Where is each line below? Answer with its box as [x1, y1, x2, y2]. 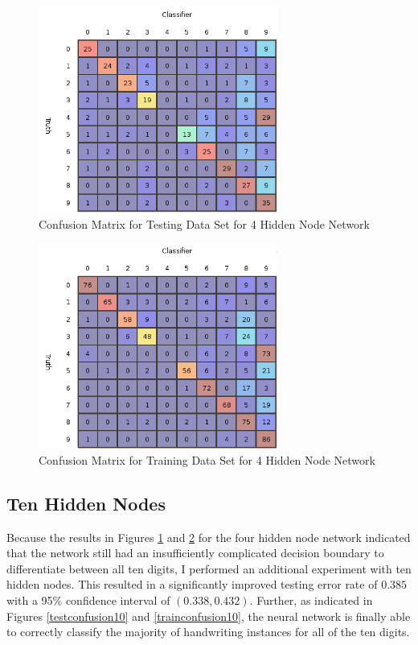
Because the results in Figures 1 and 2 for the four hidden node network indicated [6, 528, 411, 545]
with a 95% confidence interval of [6, 591, 170, 608]
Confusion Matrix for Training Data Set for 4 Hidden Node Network [39, 451, 375, 468]
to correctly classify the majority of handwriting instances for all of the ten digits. [6, 623, 410, 640]
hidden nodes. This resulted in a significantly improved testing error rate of [6, 576, 378, 593]
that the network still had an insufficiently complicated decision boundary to [6, 544, 384, 561]
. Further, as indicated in [249, 591, 373, 608]
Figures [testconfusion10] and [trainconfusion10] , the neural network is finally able [6, 607, 411, 624]
